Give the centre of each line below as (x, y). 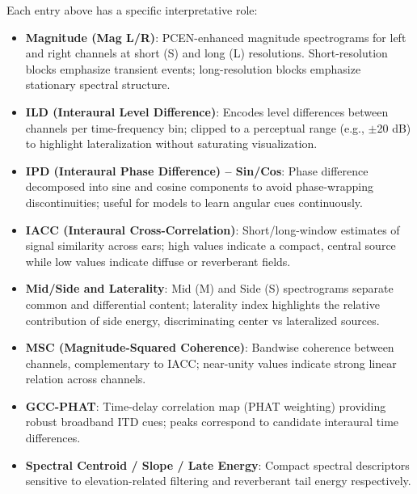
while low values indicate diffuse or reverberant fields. (158, 261)
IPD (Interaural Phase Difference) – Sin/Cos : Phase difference (197, 170)
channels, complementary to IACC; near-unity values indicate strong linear (211, 363)
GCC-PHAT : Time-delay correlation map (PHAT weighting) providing (206, 405)
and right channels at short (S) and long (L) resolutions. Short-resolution (206, 53)
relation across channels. (86, 379)
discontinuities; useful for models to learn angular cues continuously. (194, 202)
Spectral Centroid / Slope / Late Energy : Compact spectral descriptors (217, 464)
